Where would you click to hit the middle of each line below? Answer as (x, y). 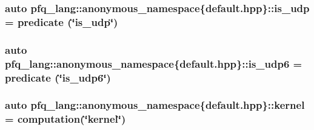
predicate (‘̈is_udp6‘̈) (58, 77)
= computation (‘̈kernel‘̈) (65, 119)
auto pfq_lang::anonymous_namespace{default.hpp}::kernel (155, 105)
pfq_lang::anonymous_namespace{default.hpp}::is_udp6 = (154, 63)
